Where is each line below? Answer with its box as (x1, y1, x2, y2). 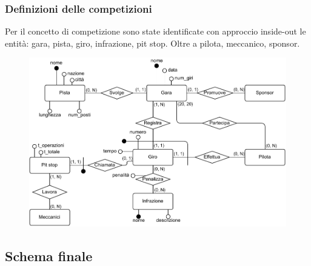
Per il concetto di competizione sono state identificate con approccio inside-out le (5, 25, 306, 38)
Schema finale (5, 246, 93, 265)
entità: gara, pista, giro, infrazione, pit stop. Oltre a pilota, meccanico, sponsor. (5, 36, 300, 49)
